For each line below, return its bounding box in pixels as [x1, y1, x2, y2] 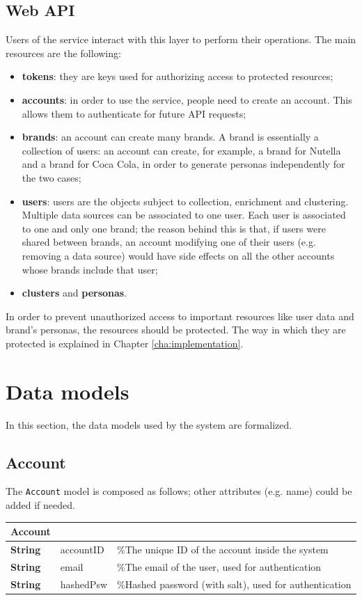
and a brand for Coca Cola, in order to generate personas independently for [22, 157, 345, 171]
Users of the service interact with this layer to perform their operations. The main [6, 32, 356, 47]
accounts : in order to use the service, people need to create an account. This [22, 92, 352, 106]
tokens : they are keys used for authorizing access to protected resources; [22, 69, 333, 84]
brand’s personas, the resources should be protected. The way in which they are [6, 322, 346, 337]
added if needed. [6, 498, 75, 512]
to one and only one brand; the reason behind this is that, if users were [22, 221, 326, 235]
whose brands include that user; [22, 262, 158, 276]
